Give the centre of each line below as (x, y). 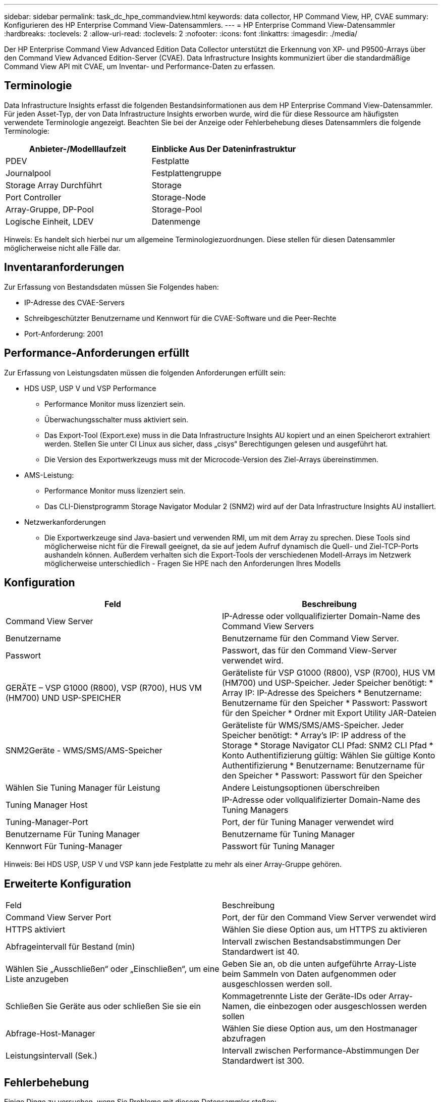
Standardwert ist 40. (261, 952)
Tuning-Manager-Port (47, 822)
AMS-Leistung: (49, 475)
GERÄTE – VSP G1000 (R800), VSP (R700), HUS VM (104, 688)
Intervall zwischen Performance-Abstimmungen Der (321, 1051)
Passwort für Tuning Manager (279, 846)
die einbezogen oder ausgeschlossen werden (340, 1006)
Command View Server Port (59, 918)
